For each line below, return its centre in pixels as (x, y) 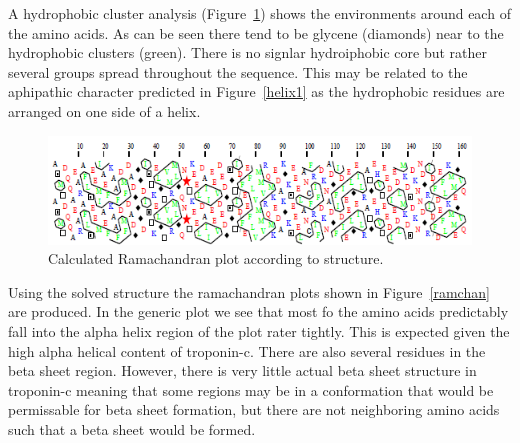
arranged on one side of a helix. (104, 110)
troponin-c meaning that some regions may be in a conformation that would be (251, 389)
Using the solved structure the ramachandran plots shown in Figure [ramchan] (249, 291)
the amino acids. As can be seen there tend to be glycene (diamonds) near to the (256, 32)
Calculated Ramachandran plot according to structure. (216, 258)
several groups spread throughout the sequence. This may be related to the (238, 71)
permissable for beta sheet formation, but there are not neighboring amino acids (254, 409)
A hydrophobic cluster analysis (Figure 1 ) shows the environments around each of (259, 13)
